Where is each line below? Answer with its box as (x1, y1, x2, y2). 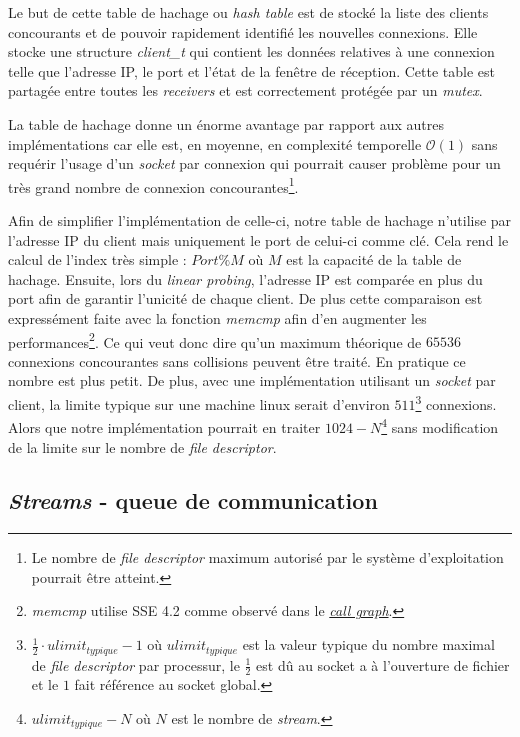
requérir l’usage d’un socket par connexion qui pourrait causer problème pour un (8, 153, 501, 174)
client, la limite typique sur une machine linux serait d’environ (8, 393, 390, 414)
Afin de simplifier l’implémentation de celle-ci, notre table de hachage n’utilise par (8, 210, 512, 230)
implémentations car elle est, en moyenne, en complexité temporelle (8, 133, 422, 154)
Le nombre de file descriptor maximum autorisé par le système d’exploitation (31, 547, 504, 568)
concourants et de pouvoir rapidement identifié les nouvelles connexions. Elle (8, 21, 478, 42)
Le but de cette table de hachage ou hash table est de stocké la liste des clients (8, 2, 489, 22)
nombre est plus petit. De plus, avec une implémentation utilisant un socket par (8, 370, 496, 391)
